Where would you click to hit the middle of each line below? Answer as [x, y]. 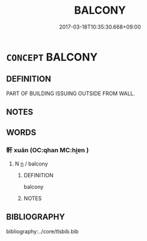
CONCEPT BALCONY [52, 57]
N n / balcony [31, 164]
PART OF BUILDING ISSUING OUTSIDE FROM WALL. [71, 93]
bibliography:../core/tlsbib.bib [43, 231]
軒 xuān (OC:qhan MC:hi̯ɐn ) [48, 151]
